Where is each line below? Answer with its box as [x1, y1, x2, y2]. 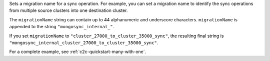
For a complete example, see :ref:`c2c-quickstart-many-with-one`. [9, 49, 146, 55]
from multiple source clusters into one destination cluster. [9, 7, 128, 13]
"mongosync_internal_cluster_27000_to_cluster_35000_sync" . [9, 40, 158, 46]
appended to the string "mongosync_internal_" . [9, 24, 114, 30]
